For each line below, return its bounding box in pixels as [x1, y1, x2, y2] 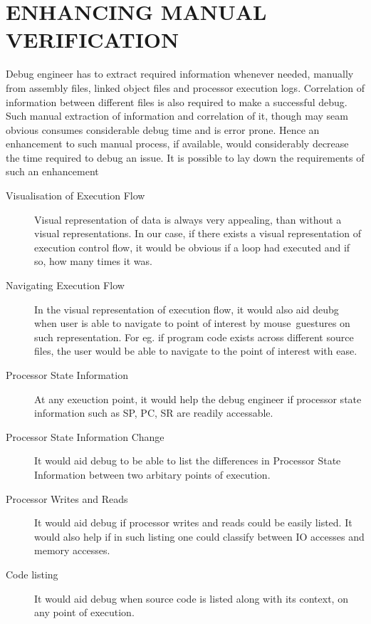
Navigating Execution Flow [6, 278, 125, 293]
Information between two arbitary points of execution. [34, 467, 271, 482]
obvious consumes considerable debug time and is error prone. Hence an [6, 122, 320, 137]
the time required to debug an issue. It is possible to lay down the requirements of [6, 150, 365, 165]
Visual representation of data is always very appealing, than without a [34, 212, 342, 227]
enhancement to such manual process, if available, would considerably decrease [6, 136, 349, 151]
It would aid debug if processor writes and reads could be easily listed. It [34, 515, 352, 530]
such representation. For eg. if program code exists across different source [34, 329, 354, 344]
